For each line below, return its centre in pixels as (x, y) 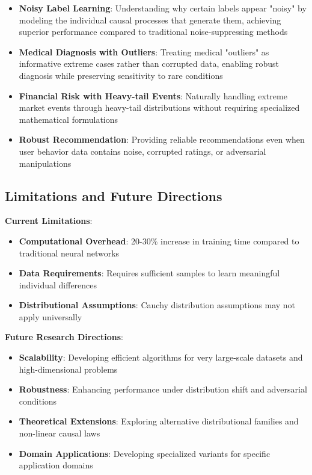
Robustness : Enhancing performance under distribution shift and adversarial (163, 389)
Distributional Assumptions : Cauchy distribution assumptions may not (157, 305)
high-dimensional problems (68, 369)
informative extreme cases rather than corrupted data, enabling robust (149, 64)
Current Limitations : (49, 221)
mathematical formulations (69, 119)
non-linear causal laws (60, 433)
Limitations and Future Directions (114, 195)
